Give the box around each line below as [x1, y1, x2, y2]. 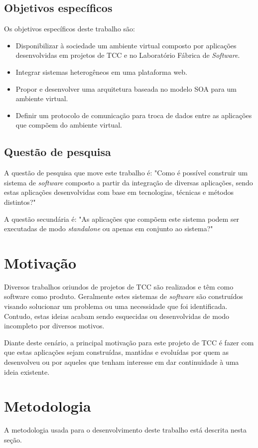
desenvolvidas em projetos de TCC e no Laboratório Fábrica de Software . [15, 50, 240, 60]
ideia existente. [4, 366, 50, 377]
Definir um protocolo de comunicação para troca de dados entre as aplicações [15, 110, 252, 120]
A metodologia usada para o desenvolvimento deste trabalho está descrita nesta [4, 425, 247, 435]
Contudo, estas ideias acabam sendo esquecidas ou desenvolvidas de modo [4, 310, 230, 321]
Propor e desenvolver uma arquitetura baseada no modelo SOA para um [15, 83, 237, 94]
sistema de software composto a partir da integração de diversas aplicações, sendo [4, 177, 253, 187]
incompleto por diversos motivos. [4, 320, 105, 331]
